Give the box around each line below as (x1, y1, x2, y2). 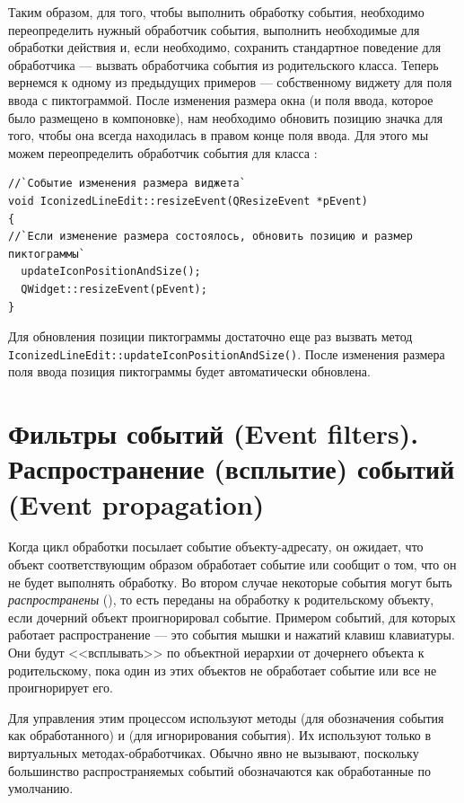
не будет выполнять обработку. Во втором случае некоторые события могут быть (8, 572, 452, 591)
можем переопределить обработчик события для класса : (8, 143, 318, 162)
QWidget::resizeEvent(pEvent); (21, 282, 207, 296)
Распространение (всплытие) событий (8, 450, 455, 487)
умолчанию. (8, 779, 74, 798)
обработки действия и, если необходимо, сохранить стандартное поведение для (8, 38, 442, 57)
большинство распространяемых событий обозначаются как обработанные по (8, 761, 431, 780)
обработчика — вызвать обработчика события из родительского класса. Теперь (8, 55, 439, 74)
